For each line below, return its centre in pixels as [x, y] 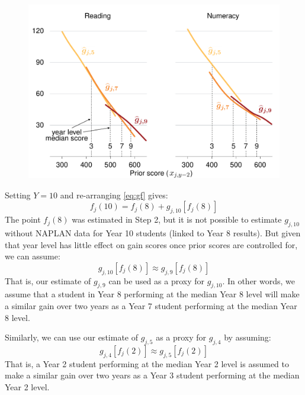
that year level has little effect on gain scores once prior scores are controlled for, [151, 244]
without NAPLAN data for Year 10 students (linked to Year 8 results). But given [153, 232]
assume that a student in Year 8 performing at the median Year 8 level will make [152, 294]
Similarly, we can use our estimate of [71, 337]
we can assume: [33, 256]
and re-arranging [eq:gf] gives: [114, 195]
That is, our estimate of [48, 280]
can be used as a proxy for [156, 280]
